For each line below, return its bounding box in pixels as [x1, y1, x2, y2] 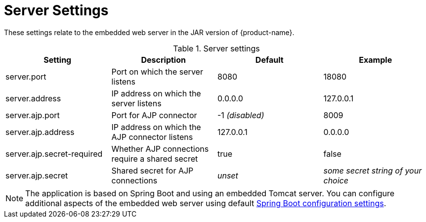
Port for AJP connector [111, 110, 197, 120]
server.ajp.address [5, 127, 75, 137]
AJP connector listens [111, 132, 193, 142]
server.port [5, 71, 46, 82]
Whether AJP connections [111, 143, 209, 154]
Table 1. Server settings [173, 43, 260, 53]
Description [141, 54, 186, 65]
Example [359, 54, 392, 65]
